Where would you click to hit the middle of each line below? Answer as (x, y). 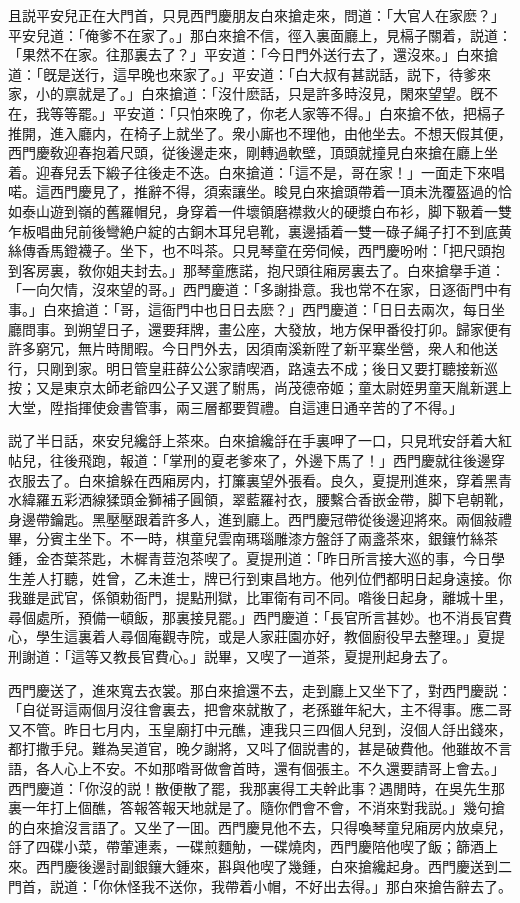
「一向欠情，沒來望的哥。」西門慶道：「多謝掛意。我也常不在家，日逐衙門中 (253, 289)
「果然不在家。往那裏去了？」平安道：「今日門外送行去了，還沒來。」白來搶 (253, 54)
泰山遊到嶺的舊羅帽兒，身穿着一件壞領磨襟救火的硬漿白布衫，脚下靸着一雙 (266, 210)
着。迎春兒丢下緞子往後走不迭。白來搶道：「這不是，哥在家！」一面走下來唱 (256, 171)
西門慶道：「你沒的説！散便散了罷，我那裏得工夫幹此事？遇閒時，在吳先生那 (256, 787)
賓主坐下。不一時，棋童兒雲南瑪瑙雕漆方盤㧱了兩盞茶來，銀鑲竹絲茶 (273, 538)
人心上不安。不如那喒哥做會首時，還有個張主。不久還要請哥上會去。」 (277, 767)
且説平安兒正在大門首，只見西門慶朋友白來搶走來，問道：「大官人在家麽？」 (256, 15)
